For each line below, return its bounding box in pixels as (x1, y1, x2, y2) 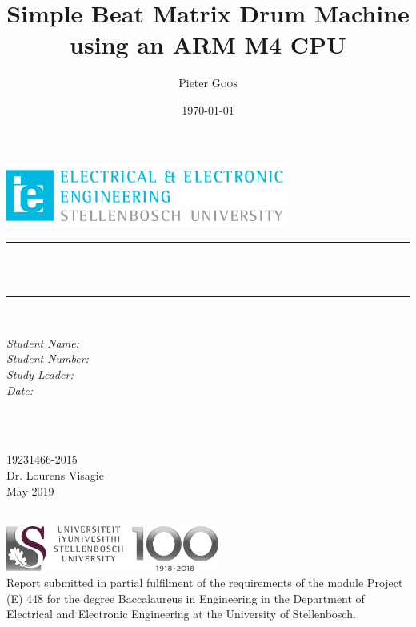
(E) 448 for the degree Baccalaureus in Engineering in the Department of (6, 589, 365, 606)
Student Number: (6, 350, 89, 367)
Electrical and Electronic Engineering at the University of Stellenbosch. (6, 605, 356, 622)
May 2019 (6, 482, 54, 499)
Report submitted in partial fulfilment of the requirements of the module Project (6, 573, 403, 590)
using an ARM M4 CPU (70, 28, 346, 61)
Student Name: (6, 334, 79, 351)
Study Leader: (6, 366, 74, 383)
